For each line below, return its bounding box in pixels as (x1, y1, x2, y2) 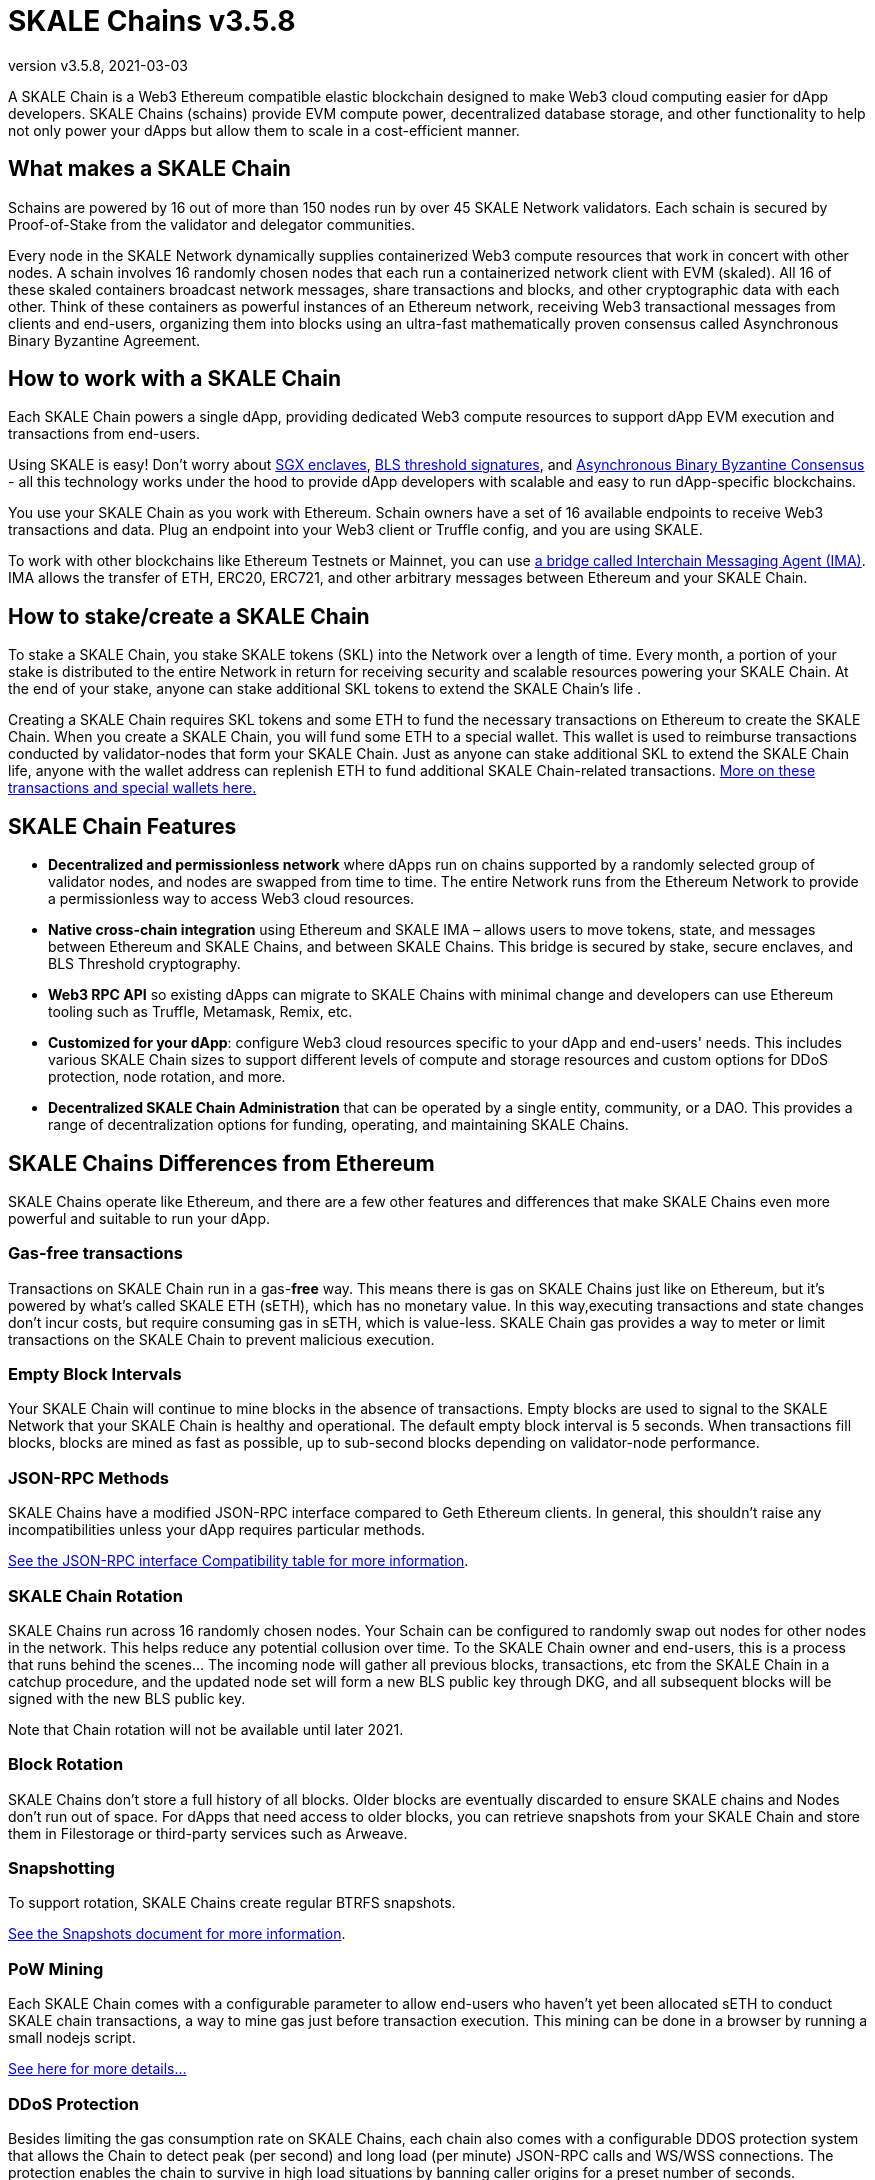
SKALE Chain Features (8, 813, 237, 839)
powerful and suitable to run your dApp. (8, 1209, 271, 1227)
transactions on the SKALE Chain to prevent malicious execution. (8, 1330, 435, 1348)
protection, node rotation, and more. (48, 1068, 286, 1086)
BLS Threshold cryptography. (48, 955, 241, 973)
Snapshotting (8, 1858, 115, 1879)
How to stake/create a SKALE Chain (8, 603, 370, 629)
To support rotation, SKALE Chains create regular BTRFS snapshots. (8, 1894, 456, 1912)
